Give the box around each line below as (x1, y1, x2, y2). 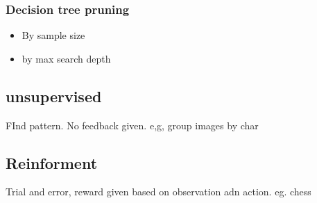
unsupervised (6, 85, 102, 106)
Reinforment (6, 152, 98, 173)
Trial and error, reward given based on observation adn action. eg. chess (6, 184, 311, 199)
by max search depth (22, 51, 111, 65)
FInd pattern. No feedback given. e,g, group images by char (6, 117, 259, 132)
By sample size (22, 28, 85, 42)
